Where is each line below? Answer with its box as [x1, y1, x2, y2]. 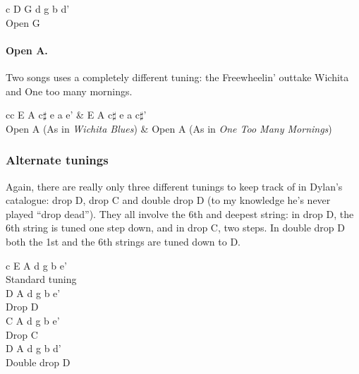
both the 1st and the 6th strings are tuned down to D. [6, 234, 241, 248]
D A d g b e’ [6, 285, 61, 300]
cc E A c [6, 107, 43, 122]
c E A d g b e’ [6, 258, 67, 272]
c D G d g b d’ [6, 1, 70, 16]
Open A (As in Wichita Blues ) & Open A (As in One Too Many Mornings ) [6, 121, 332, 135]
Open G [6, 15, 40, 30]
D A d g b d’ [6, 341, 61, 356]
